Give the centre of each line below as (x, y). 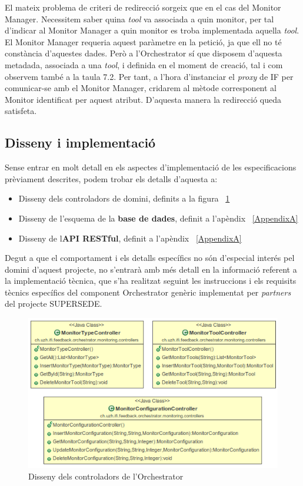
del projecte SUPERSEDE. (54, 304)
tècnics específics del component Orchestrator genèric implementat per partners (148, 292)
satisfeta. (21, 111)
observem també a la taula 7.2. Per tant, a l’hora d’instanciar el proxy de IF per (149, 76)
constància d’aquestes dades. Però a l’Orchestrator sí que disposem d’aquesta (144, 53)
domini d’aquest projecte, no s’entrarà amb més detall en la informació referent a (151, 269)
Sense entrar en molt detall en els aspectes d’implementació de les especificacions (151, 167)
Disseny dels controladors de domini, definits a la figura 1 (124, 198)
